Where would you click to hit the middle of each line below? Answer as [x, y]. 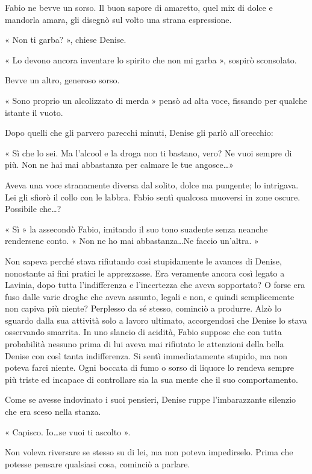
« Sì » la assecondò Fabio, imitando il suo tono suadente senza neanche [136, 229]
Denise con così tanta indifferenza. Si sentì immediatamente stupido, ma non [146, 355]
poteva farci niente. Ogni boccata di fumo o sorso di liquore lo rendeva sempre [149, 367]
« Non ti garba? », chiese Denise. [66, 40]
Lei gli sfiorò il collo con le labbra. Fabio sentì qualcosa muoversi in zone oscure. [153, 197]
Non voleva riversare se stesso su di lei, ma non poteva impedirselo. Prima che [149, 452]
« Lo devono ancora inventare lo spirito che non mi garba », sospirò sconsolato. [151, 59]
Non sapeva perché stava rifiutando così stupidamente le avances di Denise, [143, 261]
